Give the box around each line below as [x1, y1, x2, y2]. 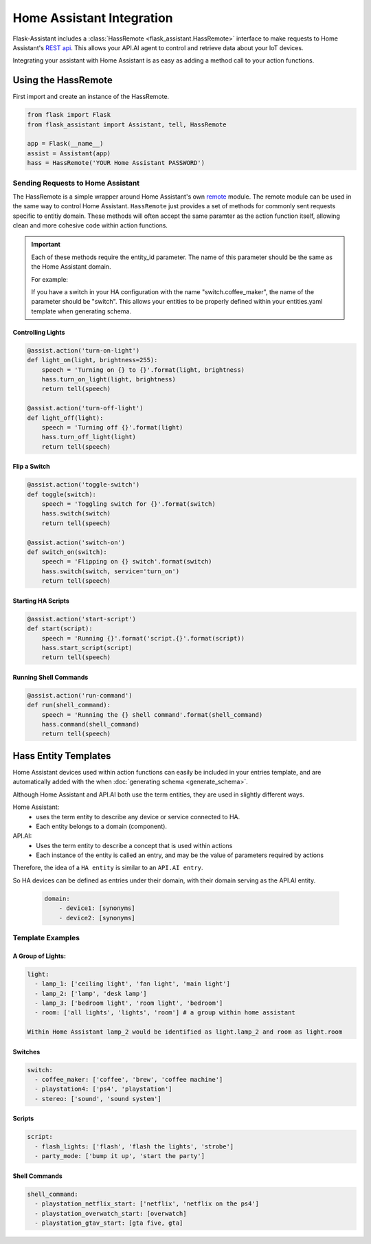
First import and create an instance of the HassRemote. [12, 93, 170, 101]
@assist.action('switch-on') [27, 538, 126, 546]
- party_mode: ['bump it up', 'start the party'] [34, 1152, 205, 1160]
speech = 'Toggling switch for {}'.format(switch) [41, 500, 216, 508]
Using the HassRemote [12, 74, 113, 86]
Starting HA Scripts [12, 597, 70, 605]
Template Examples [12, 933, 80, 942]
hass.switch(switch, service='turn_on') [41, 567, 180, 575]
